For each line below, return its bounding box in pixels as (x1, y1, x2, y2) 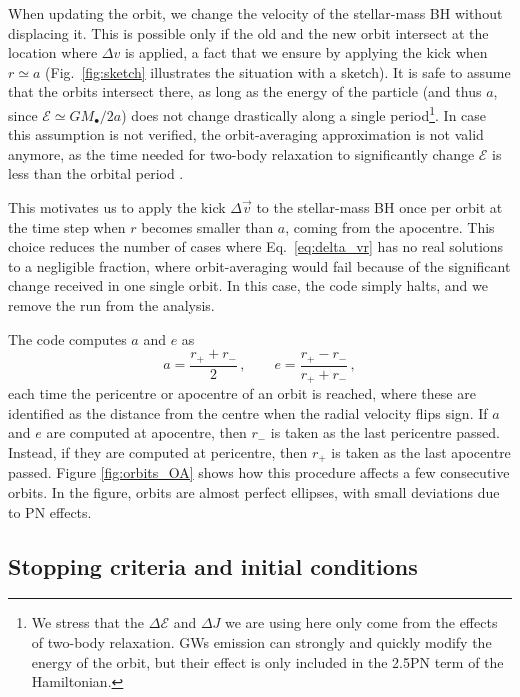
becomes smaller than (141, 216, 274, 237)
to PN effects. (8, 501, 92, 522)
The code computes (8, 328, 127, 349)
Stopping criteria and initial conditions (8, 550, 418, 581)
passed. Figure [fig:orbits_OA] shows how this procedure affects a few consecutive (8, 462, 510, 483)
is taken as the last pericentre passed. (270, 422, 500, 443)
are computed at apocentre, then (46, 422, 247, 443)
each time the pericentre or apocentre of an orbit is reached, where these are (8, 383, 476, 404)
